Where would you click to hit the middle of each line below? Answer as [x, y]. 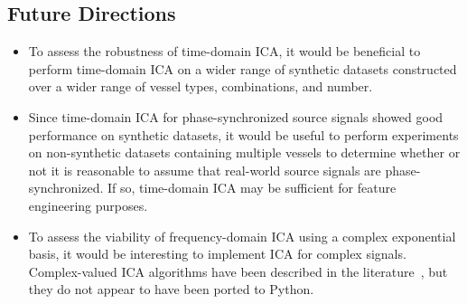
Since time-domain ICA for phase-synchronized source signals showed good [236, 116]
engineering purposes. [88, 205]
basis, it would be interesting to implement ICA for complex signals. [217, 254]
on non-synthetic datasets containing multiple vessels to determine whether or [244, 152]
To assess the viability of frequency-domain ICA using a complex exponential [242, 236]
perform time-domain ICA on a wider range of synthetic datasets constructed [243, 68]
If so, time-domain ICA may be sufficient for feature [252, 188]
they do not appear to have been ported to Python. [171, 289]
